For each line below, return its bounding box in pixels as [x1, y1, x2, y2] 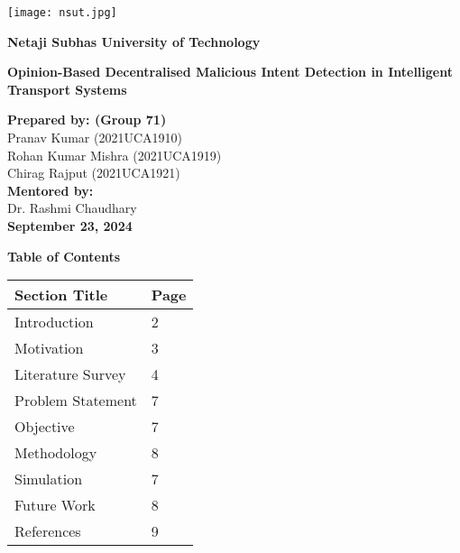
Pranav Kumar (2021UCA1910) [7, 128, 182, 147]
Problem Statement [14, 390, 137, 411]
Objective [14, 416, 75, 438]
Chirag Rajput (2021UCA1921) [7, 163, 180, 182]
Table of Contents [7, 246, 121, 265]
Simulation [14, 468, 83, 490]
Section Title [14, 284, 108, 306]
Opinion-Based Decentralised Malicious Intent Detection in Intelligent [7, 62, 453, 81]
